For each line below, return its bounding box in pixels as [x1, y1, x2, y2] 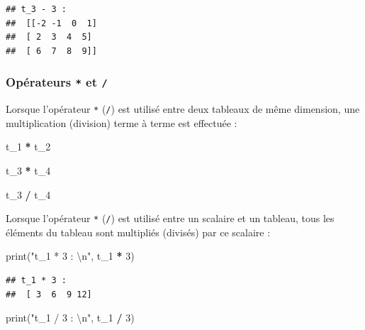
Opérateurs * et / [6, 73, 108, 91]
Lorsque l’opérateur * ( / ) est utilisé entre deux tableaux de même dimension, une [6, 101, 360, 116]
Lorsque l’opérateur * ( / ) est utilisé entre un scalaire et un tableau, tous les [6, 211, 335, 226]
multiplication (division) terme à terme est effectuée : [6, 115, 237, 130]
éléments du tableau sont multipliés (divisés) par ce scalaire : [6, 224, 271, 239]
